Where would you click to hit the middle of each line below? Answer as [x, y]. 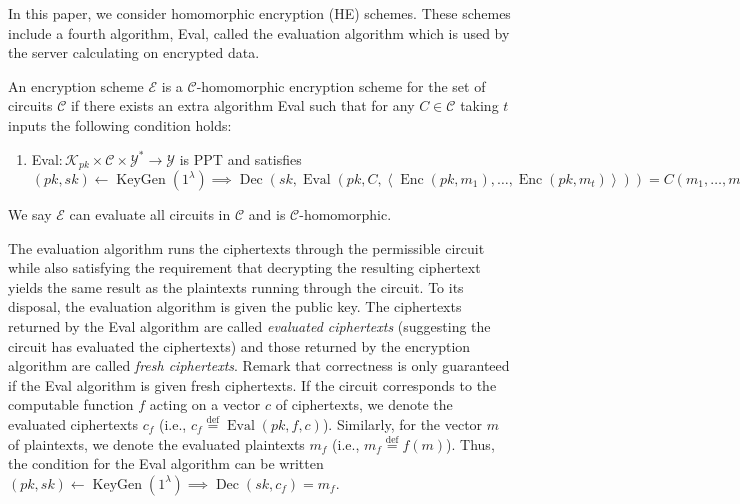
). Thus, [470, 443]
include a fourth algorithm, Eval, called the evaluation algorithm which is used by [259, 32]
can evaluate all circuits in [150, 214]
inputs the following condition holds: [120, 124]
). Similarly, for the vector [402, 423]
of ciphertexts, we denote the [364, 404]
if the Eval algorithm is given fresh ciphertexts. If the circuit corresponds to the [252, 384]
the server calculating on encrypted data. [134, 52]
